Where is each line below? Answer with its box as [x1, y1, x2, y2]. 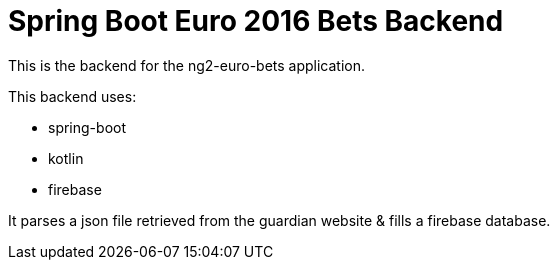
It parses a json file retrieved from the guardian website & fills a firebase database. [8, 211, 551, 229]
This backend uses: [8, 87, 137, 105]
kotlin [48, 149, 84, 167]
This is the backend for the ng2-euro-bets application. [8, 56, 366, 74]
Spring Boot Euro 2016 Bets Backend [8, 4, 504, 38]
